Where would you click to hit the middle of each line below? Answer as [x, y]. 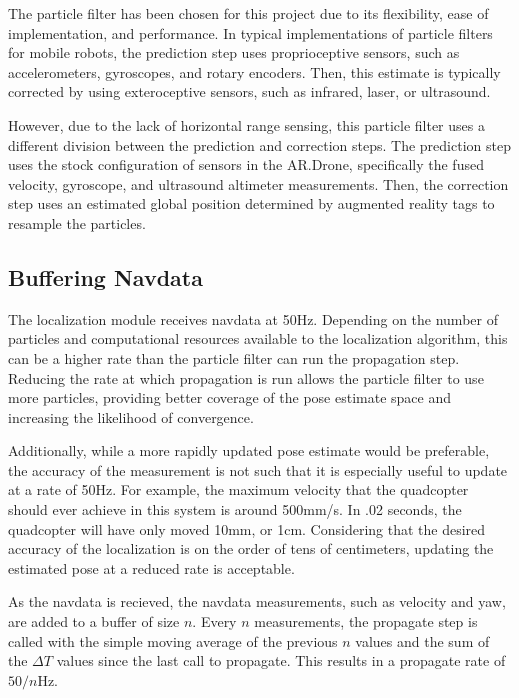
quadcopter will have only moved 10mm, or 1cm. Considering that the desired [247, 528]
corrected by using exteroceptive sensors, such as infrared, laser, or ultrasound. [249, 91]
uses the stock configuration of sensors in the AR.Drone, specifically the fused [246, 164]
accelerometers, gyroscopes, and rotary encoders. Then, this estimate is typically [254, 71]
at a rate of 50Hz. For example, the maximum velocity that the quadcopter [238, 489]
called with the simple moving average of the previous [173, 640]
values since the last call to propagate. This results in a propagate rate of [281, 660]
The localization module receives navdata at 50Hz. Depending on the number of [253, 318]
